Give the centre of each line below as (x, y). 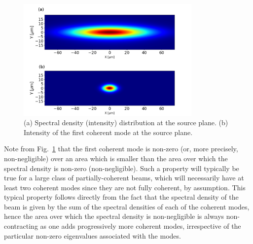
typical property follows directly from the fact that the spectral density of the (121, 197)
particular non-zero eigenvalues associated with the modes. (92, 235)
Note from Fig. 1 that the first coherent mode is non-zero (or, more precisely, (121, 149)
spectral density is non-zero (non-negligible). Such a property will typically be (122, 168)
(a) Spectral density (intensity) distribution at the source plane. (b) (126, 122)
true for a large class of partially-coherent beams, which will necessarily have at (124, 178)
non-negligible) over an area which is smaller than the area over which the (116, 158)
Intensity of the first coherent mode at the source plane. (108, 132)
